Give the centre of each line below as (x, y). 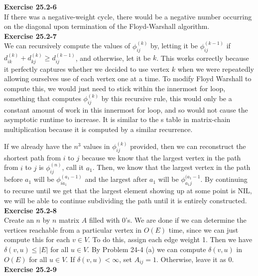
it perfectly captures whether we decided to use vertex (87, 69)
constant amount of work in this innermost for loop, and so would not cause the (126, 109)
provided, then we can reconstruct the (188, 146)
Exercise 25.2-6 (30, 6)
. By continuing (224, 179)
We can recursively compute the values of (67, 46)
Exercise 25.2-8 (30, 210)
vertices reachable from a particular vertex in (73, 229)
